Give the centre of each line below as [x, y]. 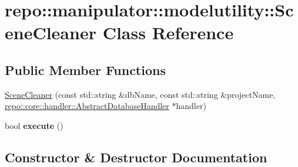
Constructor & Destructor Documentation [136, 157]
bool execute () [34, 125]
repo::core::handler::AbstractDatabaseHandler [87, 106]
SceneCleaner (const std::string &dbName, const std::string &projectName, [140, 94]
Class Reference [168, 33]
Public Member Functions [85, 69]
